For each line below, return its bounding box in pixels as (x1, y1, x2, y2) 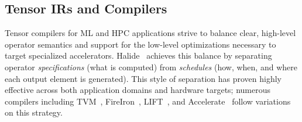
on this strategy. (5, 106, 63, 119)
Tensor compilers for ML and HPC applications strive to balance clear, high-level (5, 27, 296, 39)
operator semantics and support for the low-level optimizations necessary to (5, 38, 276, 50)
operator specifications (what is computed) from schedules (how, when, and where (5, 60, 297, 73)
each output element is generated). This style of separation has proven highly (5, 72, 282, 84)
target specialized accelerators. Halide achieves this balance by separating (5, 49, 272, 62)
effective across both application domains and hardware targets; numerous (5, 84, 271, 96)
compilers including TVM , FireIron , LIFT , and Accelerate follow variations (5, 95, 291, 107)
